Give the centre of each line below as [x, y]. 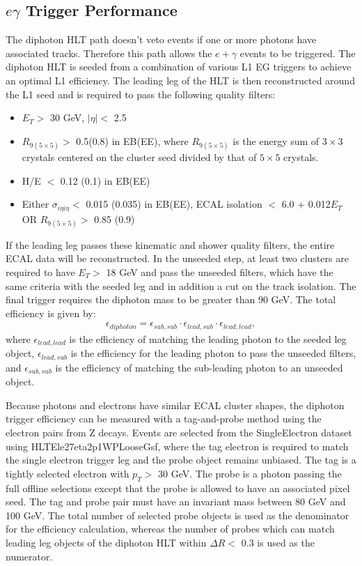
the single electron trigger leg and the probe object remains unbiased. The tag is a [181, 460]
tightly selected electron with [68, 473]
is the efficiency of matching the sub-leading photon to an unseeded [199, 367]
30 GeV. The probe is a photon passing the [250, 473]
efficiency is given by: [51, 313]
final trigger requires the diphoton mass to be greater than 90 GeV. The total [171, 299]
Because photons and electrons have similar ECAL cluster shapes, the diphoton [175, 405]
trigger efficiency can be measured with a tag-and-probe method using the [164, 419]
